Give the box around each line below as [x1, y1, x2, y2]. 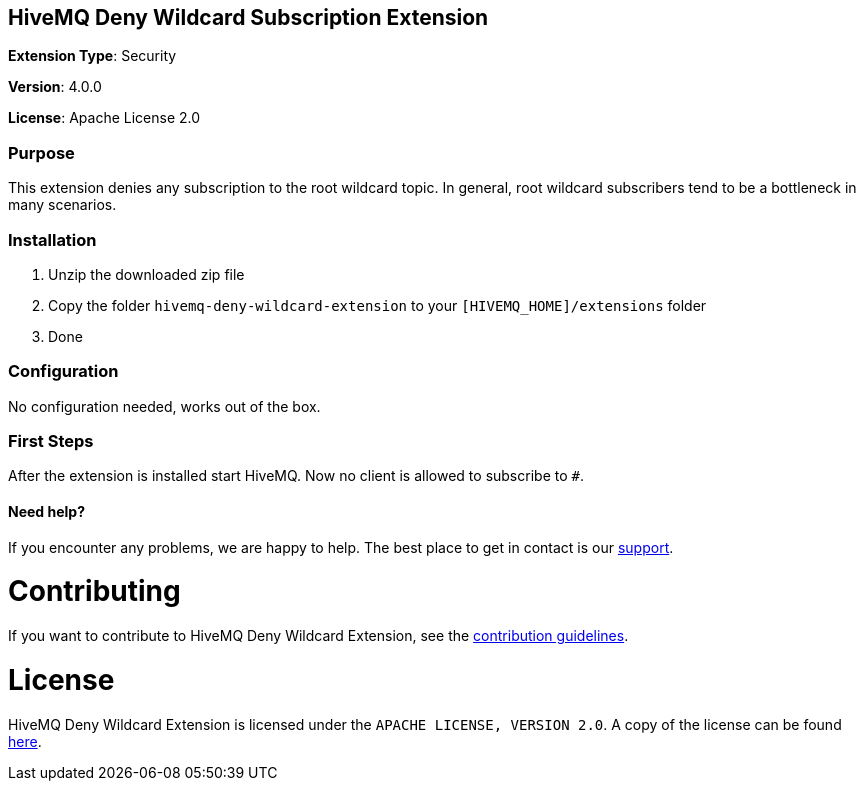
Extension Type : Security [8, 47, 177, 65]
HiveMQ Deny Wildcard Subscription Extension [8, 5, 489, 30]
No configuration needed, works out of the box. [8, 397, 321, 415]
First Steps [8, 431, 94, 452]
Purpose [8, 142, 75, 163]
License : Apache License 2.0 [8, 109, 201, 127]
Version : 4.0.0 [8, 78, 102, 96]
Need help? [8, 503, 85, 521]
